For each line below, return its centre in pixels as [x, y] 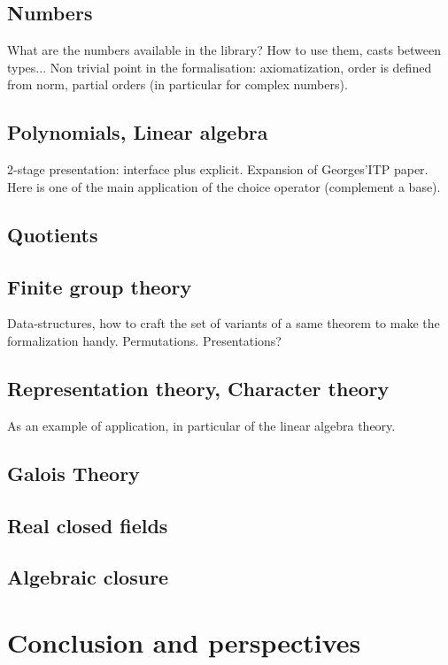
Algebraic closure [88, 577]
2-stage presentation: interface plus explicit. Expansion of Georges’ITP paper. [218, 169]
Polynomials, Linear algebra [138, 132]
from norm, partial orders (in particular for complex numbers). [178, 84]
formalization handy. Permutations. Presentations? [144, 340]
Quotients [53, 234]
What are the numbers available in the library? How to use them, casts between [224, 50]
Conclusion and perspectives [184, 642]
